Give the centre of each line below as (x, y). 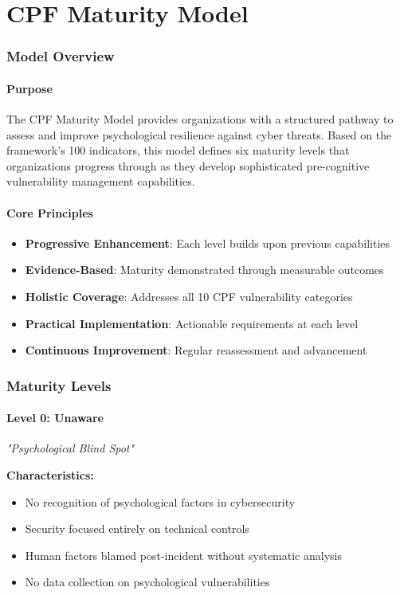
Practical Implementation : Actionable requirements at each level (192, 323)
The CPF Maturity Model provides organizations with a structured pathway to (200, 119)
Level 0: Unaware (55, 418)
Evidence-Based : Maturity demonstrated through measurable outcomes (204, 270)
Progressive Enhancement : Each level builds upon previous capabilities (208, 243)
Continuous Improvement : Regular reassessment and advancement (196, 350)
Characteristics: (50, 474)
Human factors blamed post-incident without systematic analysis (183, 555)
